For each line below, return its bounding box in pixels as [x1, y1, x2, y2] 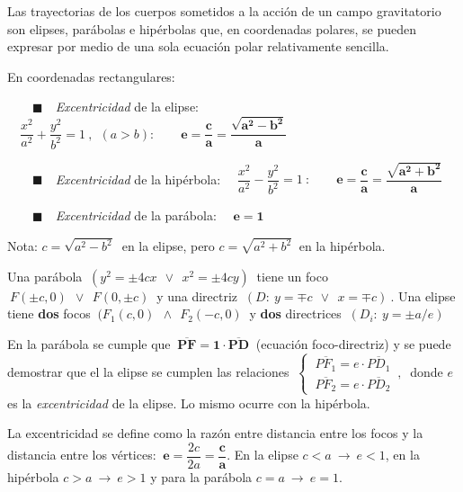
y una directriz [156, 286, 238, 305]
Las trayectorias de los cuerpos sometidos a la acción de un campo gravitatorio [7, 2, 441, 20]
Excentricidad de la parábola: [55, 206, 217, 225]
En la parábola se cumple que [7, 335, 171, 353]
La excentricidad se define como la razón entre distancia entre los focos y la [7, 424, 423, 443]
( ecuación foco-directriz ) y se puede [255, 335, 451, 353]
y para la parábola [150, 467, 253, 486]
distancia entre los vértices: [7, 445, 156, 464]
